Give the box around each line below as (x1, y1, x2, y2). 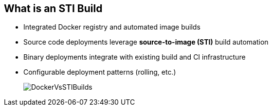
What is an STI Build (4, 2, 103, 15)
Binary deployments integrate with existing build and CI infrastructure (23, 53, 246, 62)
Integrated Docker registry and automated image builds (23, 23, 200, 31)
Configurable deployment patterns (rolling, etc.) (23, 68, 176, 77)
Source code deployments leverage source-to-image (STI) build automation (23, 38, 269, 47)
